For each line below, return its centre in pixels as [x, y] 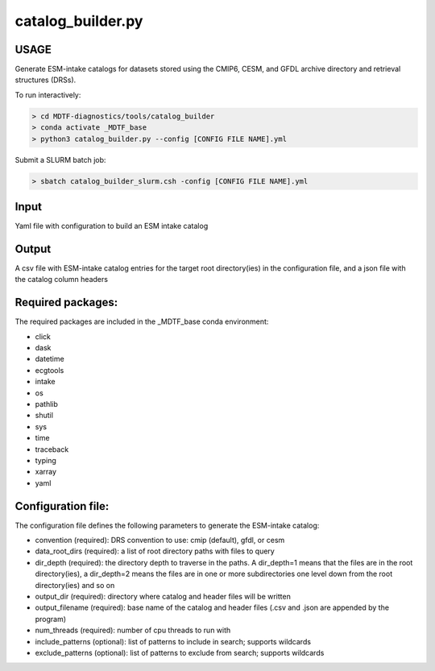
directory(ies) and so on [75, 585]
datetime [50, 359]
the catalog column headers [62, 280]
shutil [44, 416]
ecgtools [50, 370]
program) [51, 619]
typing [46, 460]
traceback [52, 449]
